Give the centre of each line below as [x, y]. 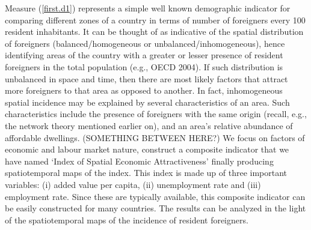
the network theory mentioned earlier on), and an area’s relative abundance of [149, 125]
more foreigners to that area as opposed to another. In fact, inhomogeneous [144, 90]
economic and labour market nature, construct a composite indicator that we [147, 149]
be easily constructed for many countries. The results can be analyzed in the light [155, 208]
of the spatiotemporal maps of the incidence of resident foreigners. [127, 219]
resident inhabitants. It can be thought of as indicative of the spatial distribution [154, 32]
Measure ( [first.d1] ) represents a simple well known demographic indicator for [148, 8]
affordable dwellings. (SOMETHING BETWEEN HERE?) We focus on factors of [155, 137]
